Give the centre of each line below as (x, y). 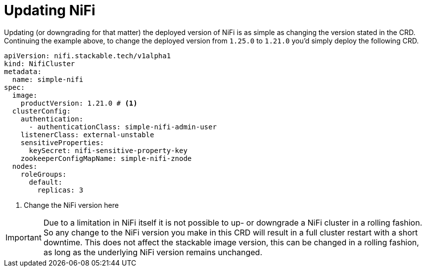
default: (46, 182)
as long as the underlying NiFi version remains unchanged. (153, 252)
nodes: (25, 166)
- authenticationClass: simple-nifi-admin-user (123, 127)
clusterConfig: (41, 111)
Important (24, 237)
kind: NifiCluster (40, 63)
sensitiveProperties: (62, 142)
